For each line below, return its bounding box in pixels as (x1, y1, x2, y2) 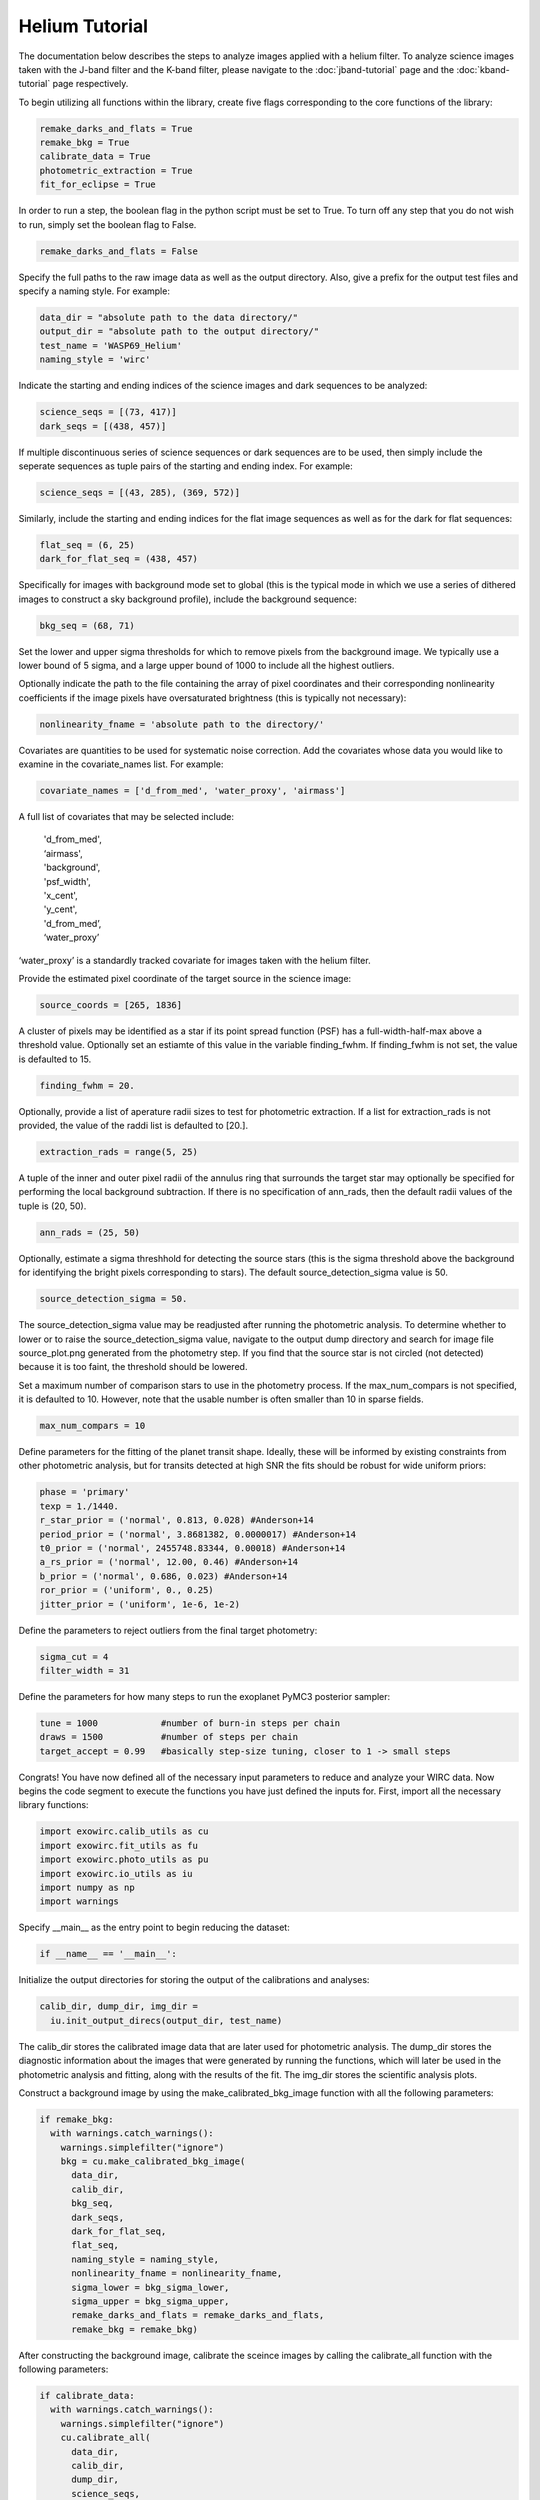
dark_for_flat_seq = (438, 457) (39, 553, 199, 565)
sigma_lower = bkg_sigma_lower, (71, 2281, 230, 2293)
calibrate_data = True (39, 151, 151, 162)
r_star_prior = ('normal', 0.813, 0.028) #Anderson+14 (39, 1515, 314, 1526)
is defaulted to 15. (18, 1053, 92, 1065)
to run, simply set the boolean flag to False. (18, 218, 197, 230)
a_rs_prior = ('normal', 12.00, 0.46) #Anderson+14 (39, 1556, 299, 1568)
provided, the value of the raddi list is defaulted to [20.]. (18, 1120, 249, 1132)
